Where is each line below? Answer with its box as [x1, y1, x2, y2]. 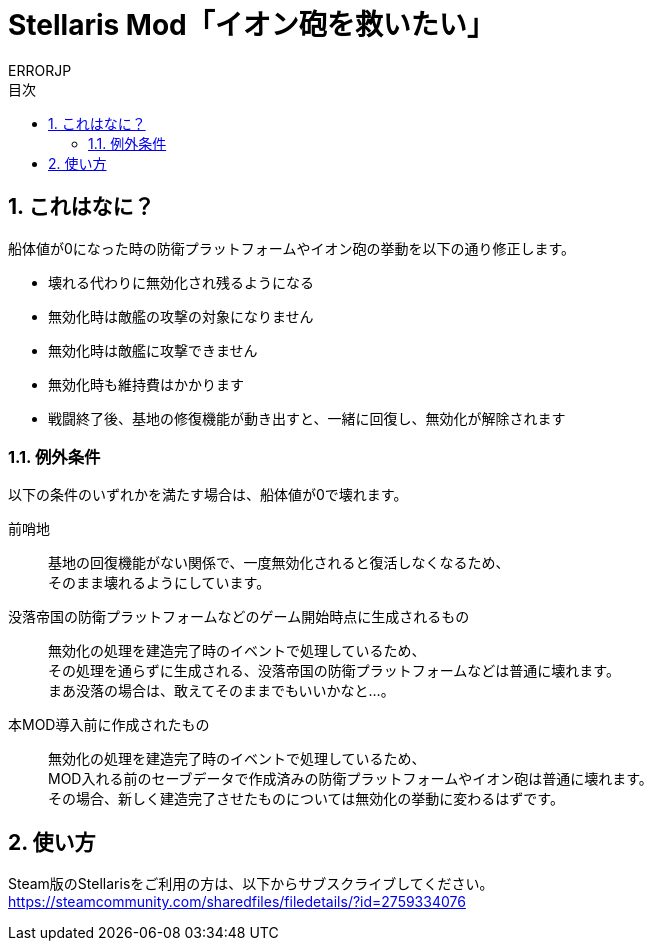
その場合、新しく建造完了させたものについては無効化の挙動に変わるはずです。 [48, 790, 564, 808]
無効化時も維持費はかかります [48, 375, 244, 393]
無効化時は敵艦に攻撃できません [48, 341, 258, 359]
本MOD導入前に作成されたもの [8, 716, 210, 734]
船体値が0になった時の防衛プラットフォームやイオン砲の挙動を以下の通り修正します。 [8, 239, 576, 257]
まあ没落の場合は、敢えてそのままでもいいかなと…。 [48, 682, 395, 700]
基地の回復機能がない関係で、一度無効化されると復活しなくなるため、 [48, 554, 510, 572]
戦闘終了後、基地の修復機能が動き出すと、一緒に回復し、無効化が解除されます [48, 409, 566, 427]
